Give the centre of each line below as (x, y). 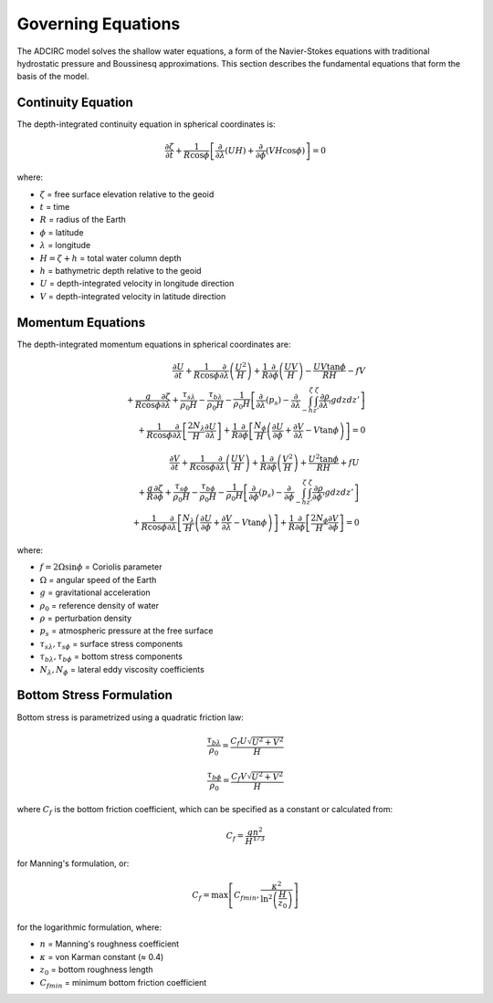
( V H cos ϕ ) (285, 150)
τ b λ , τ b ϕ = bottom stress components (111, 657)
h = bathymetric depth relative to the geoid (121, 270)
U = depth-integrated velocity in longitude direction (137, 284)
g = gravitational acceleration (95, 592)
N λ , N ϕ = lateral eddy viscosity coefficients (122, 670)
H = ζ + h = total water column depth (110, 258)
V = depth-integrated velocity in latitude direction (133, 296)
